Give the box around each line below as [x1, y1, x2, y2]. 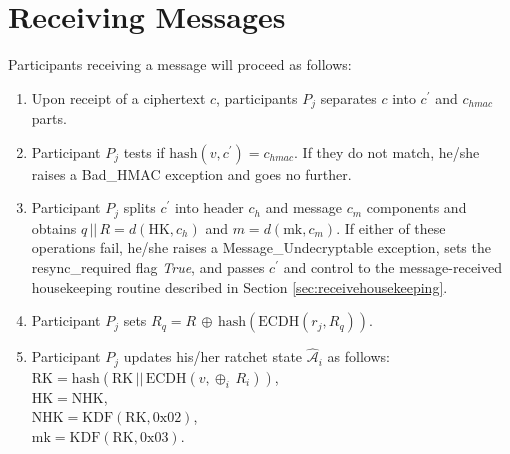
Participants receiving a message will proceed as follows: [8, 54, 352, 75]
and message [265, 197, 343, 218]
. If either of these [336, 217, 446, 238]
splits [123, 197, 156, 218]
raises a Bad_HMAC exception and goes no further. [31, 163, 352, 184]
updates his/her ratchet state [123, 346, 303, 367]
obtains [31, 217, 77, 238]
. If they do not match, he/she [294, 141, 480, 162]
